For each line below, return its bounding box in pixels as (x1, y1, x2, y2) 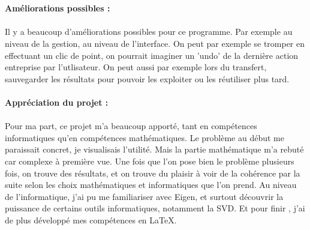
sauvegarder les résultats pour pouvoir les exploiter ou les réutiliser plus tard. (5, 72, 290, 85)
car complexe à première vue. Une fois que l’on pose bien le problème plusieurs (5, 154, 294, 167)
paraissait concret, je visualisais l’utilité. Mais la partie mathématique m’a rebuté (5, 143, 304, 156)
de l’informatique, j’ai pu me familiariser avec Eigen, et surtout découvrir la (5, 190, 284, 202)
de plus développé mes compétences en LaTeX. (5, 213, 177, 226)
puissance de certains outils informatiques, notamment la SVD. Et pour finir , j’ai (5, 202, 305, 214)
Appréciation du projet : (5, 95, 109, 108)
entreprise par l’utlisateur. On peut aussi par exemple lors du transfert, (5, 61, 267, 73)
